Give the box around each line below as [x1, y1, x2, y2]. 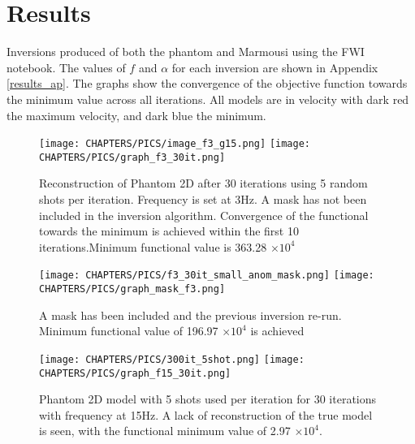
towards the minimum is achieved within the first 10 [39, 222, 299, 239]
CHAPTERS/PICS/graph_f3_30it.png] [39, 151, 226, 163]
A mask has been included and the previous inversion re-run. [39, 306, 342, 323]
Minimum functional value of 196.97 [39, 322, 218, 339]
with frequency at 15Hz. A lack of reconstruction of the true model [39, 406, 373, 423]
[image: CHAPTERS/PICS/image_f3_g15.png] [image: [39, 138, 310, 150]
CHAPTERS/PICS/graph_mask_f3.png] [39, 283, 226, 295]
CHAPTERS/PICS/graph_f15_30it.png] [39, 367, 231, 379]
